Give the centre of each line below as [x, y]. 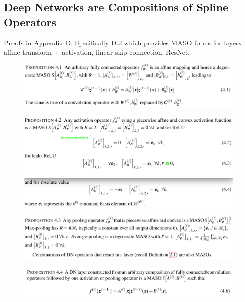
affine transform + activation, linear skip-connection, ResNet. [97, 52]
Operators [30, 22]
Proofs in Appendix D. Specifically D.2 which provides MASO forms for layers [122, 42]
